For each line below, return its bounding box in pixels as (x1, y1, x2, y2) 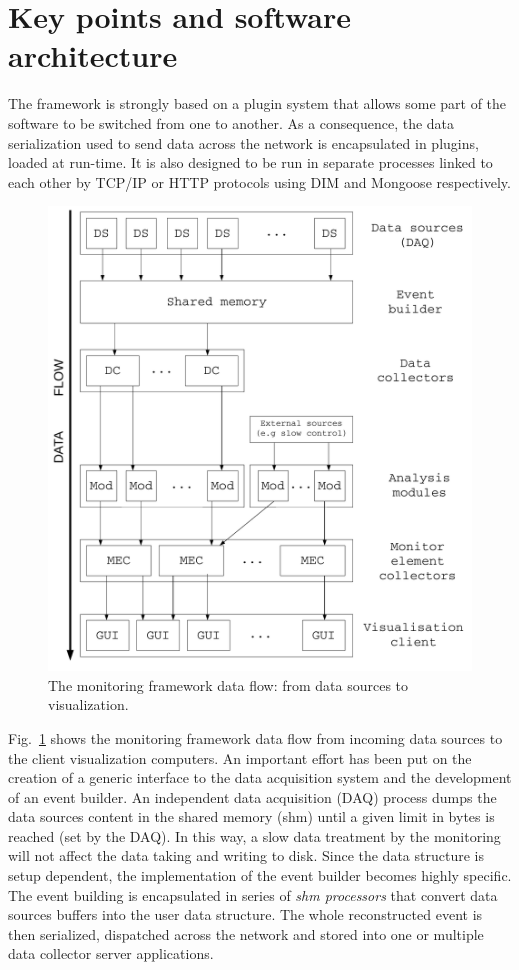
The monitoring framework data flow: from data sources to (48, 674, 409, 695)
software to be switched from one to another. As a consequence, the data (8, 112, 455, 133)
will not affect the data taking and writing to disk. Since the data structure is (8, 845, 484, 866)
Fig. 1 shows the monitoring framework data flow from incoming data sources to (8, 727, 503, 748)
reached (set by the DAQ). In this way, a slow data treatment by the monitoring (8, 825, 501, 846)
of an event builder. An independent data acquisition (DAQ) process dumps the (8, 786, 497, 807)
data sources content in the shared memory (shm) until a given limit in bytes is (8, 806, 495, 827)
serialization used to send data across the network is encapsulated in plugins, (8, 132, 479, 153)
